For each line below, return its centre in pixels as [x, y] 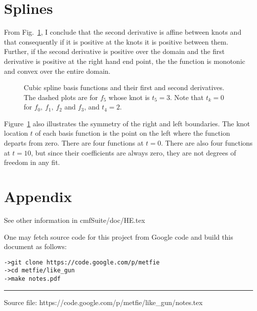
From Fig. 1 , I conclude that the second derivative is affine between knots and [123, 32]
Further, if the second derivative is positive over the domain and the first [114, 51]
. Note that [187, 97]
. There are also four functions [207, 143]
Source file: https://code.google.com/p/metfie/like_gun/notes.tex [103, 302]
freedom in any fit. [32, 162]
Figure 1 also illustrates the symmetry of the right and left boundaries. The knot [127, 123]
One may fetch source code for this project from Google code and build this [119, 236]
